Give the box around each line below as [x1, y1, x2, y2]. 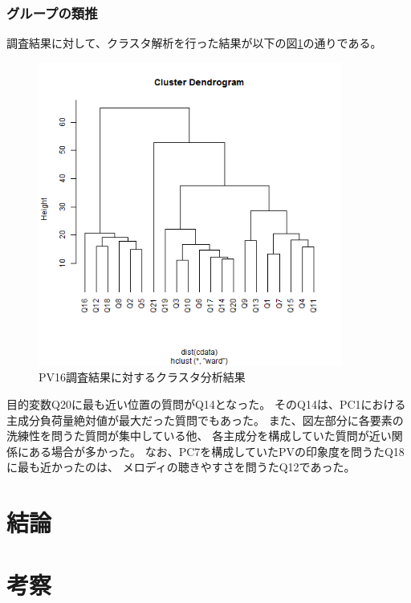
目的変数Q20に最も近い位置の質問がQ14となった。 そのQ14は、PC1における [6, 395, 406, 412]
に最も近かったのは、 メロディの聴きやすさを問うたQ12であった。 [6, 458, 356, 475]
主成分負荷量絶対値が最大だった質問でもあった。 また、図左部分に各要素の [6, 411, 404, 428]
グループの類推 [6, 2, 98, 22]
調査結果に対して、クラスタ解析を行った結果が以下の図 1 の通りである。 [6, 35, 382, 51]
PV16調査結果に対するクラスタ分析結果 [39, 369, 246, 385]
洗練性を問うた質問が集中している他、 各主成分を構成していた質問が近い [6, 427, 392, 444]
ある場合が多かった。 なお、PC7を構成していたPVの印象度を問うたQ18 [28, 442, 405, 459]
